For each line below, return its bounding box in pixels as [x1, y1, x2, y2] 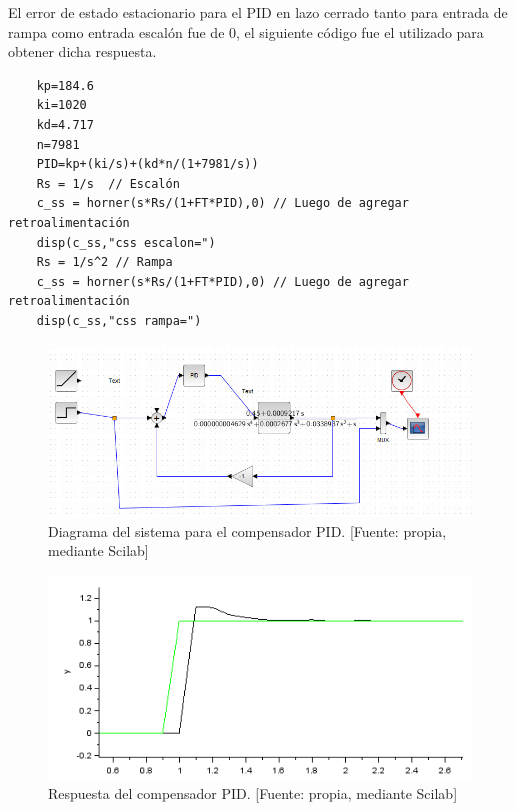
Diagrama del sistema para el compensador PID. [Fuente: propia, [48, 520, 447, 541]
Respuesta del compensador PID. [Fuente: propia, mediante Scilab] [48, 783, 458, 804]
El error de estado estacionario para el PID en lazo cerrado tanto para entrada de [8, 2, 508, 22]
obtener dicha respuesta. [8, 41, 157, 62]
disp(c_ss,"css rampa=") [36, 313, 202, 328]
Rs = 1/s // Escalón [36, 176, 180, 191]
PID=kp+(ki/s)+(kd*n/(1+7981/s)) [36, 157, 259, 172]
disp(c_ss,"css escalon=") [36, 235, 216, 250]
